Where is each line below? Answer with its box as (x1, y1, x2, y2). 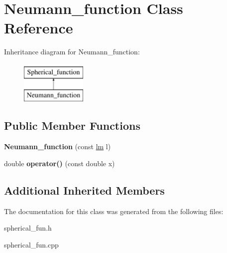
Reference (4, 17, 73, 38)
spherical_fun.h (4, 223, 52, 233)
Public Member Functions (4, 118, 140, 133)
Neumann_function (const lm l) (4, 141, 111, 152)
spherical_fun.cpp (4, 239, 59, 250)
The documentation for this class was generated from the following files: (4, 206, 224, 216)
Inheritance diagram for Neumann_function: (4, 46, 140, 57)
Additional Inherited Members (4, 182, 165, 198)
